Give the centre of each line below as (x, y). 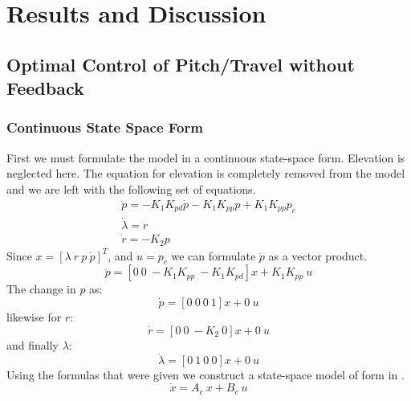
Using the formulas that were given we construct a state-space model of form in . (205, 375)
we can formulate (214, 255)
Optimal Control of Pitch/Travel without (181, 64)
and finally (33, 344)
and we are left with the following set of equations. (131, 188)
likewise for (34, 316)
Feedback (45, 88)
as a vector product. (318, 255)
